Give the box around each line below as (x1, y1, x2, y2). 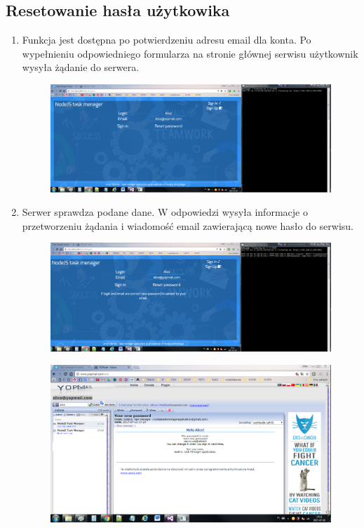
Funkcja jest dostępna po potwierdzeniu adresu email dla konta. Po (22, 32, 311, 47)
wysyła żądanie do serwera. (22, 60, 140, 75)
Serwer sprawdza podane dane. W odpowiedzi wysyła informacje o (22, 205, 308, 219)
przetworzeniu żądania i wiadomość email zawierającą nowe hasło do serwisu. (22, 218, 353, 233)
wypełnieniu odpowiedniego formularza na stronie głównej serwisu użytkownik (22, 46, 358, 60)
